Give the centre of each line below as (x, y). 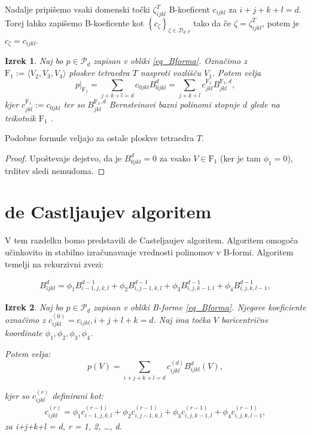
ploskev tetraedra (99, 73)
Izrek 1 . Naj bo (34, 61)
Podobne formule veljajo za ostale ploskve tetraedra (100, 138)
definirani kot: (78, 395)
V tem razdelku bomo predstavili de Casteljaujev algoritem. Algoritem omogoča (152, 240)
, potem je (281, 22)
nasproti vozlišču (170, 73)
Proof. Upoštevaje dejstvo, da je (63, 158)
